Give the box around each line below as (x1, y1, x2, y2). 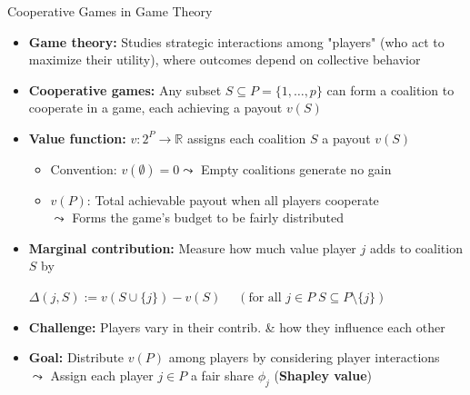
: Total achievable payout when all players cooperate (86, 190, 379, 209)
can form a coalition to (326, 80, 455, 99)
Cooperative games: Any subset (28, 80, 222, 99)
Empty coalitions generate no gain (200, 159, 392, 178)
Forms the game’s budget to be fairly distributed (72, 208, 345, 227)
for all (248, 291, 282, 304)
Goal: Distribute (28, 348, 125, 367)
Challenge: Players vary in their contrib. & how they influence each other (28, 317, 445, 336)
